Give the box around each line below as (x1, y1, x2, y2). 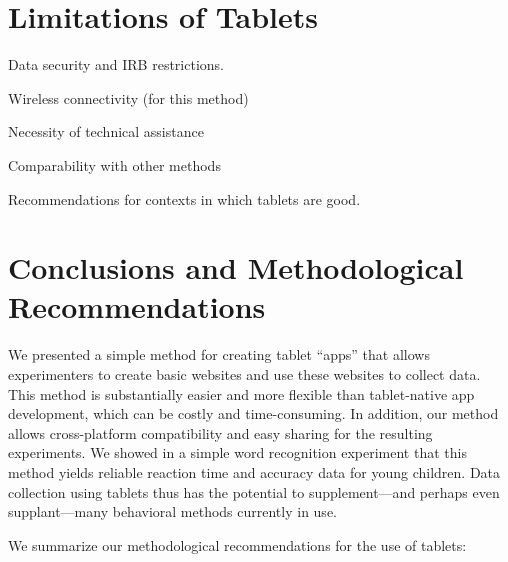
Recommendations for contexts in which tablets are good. (8, 188, 361, 209)
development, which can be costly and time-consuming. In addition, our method (8, 403, 499, 424)
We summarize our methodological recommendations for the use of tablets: (8, 534, 467, 555)
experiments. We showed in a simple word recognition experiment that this (8, 442, 467, 463)
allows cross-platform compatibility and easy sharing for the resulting (8, 422, 433, 443)
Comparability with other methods (8, 154, 221, 175)
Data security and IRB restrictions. (8, 54, 224, 75)
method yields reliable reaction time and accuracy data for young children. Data (8, 461, 501, 482)
